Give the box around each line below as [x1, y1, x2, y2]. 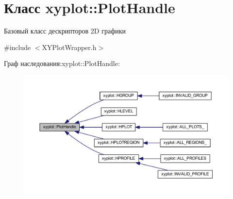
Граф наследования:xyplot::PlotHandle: [4, 58, 120, 68]
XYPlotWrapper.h [42, 42, 97, 52]
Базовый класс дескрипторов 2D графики [4, 26, 126, 36]
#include [4, 42, 31, 52]
